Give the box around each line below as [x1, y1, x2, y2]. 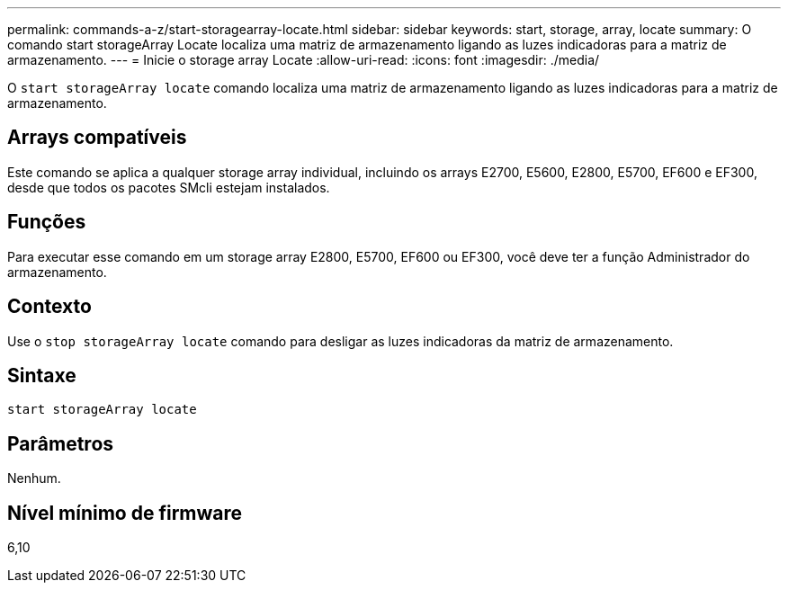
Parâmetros [7, 432, 114, 455]
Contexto [7, 295, 92, 318]
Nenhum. [7, 470, 61, 487]
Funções [7, 210, 86, 234]
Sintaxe [7, 363, 76, 387]
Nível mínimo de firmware [7, 501, 243, 524]
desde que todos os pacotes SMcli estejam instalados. [7, 179, 330, 195]
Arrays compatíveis [7, 126, 187, 149]
